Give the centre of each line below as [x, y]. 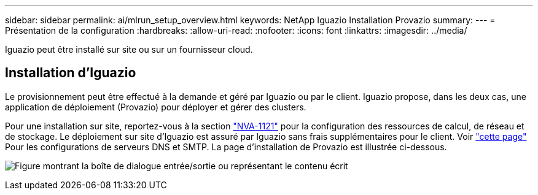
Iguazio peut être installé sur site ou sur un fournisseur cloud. [129, 49]
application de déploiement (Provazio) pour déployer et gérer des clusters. [156, 107]
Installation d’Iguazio [71, 73]
